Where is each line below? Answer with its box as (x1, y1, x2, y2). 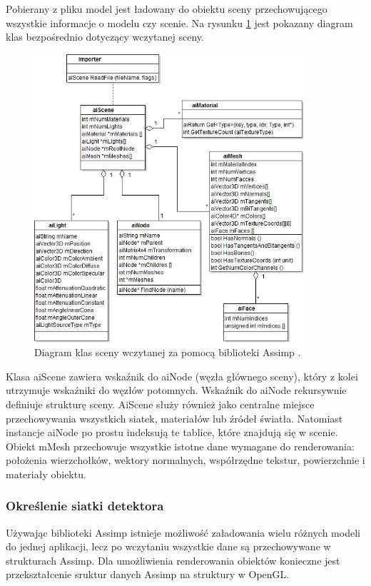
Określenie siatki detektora (6, 497, 164, 515)
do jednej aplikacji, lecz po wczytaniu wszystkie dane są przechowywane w (6, 539, 331, 554)
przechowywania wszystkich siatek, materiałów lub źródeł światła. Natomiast (6, 410, 343, 425)
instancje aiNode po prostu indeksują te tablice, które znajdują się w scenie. (6, 425, 338, 440)
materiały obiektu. (6, 466, 86, 481)
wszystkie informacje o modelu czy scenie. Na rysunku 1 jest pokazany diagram (6, 15, 353, 30)
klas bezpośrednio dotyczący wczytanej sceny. (6, 29, 204, 44)
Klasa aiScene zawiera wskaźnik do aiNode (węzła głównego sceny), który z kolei (6, 368, 358, 383)
